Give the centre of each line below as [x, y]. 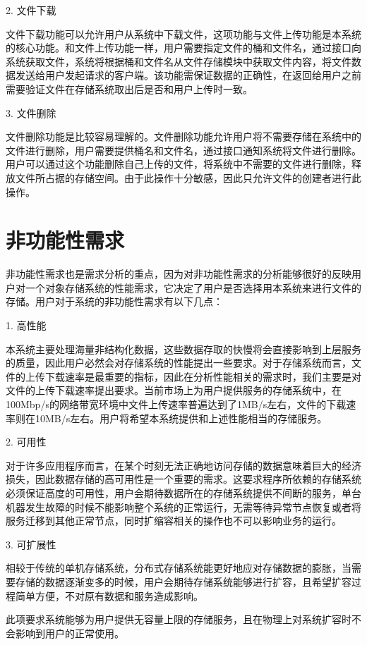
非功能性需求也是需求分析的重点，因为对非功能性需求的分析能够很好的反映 [179, 274]
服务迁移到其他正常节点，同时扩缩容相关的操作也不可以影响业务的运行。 [174, 521]
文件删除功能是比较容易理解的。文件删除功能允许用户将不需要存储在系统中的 [183, 136]
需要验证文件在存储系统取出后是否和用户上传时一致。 [129, 88]
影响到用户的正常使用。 [70, 633]
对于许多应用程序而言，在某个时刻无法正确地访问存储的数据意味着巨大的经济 [183, 465]
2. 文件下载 [31, 10]
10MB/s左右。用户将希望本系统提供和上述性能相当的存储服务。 [181, 418]
